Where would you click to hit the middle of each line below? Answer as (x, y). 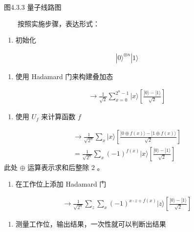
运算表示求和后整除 (58, 167)
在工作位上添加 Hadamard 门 (61, 183)
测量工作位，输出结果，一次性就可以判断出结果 (91, 224)
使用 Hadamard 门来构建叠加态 (64, 76)
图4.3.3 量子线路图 (33, 7)
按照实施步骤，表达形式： (59, 23)
